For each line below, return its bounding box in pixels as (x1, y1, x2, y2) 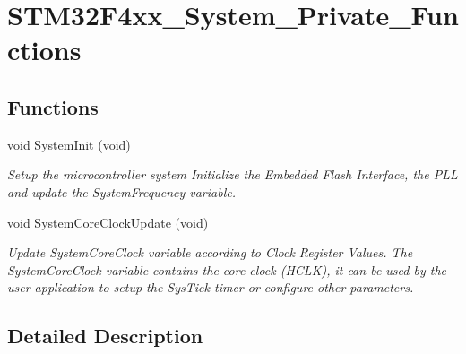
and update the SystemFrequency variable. (7, 182, 236, 201)
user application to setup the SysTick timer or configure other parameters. (7, 278, 414, 297)
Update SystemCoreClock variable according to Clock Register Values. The (7, 243, 413, 262)
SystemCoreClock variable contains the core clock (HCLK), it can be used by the (7, 260, 446, 279)
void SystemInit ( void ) (7, 134, 131, 153)
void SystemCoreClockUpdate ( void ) (7, 212, 209, 231)
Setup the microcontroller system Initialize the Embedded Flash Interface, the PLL (7, 165, 458, 184)
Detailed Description (7, 322, 203, 350)
